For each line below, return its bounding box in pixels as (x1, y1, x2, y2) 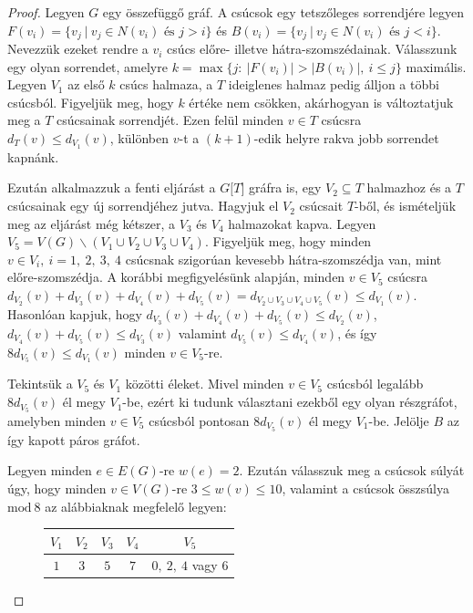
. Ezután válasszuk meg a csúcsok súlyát (239, 461, 465, 480)
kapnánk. (7, 147, 59, 166)
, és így (337, 323, 377, 342)
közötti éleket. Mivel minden (125, 374, 284, 393)
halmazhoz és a (366, 178, 452, 197)
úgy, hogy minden (7, 478, 107, 497)
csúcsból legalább (326, 374, 424, 393)
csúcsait (299, 196, 344, 215)
